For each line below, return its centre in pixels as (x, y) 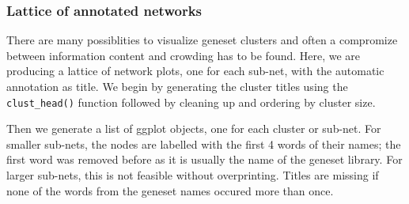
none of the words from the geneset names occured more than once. (170, 190)
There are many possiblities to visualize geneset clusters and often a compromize (202, 40)
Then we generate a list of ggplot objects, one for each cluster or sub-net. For (194, 128)
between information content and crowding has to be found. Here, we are (184, 55)
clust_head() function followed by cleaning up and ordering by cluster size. (191, 102)
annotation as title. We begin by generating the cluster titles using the (177, 86)
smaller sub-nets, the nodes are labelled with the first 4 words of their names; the (204, 144)
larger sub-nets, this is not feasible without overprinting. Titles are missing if (193, 175)
